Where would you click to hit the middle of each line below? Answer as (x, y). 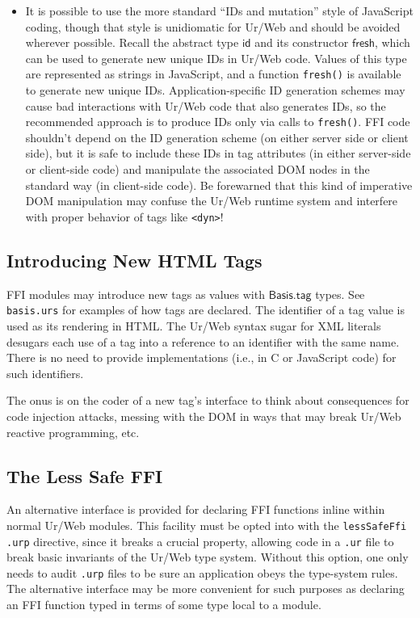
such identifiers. (45, 373)
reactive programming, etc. (73, 432)
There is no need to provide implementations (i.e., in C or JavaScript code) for (202, 357)
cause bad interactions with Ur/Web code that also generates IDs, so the (206, 105)
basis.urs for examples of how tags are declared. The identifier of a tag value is (206, 310)
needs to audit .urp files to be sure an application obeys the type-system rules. (202, 572)
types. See (340, 294)
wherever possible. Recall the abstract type (132, 42)
